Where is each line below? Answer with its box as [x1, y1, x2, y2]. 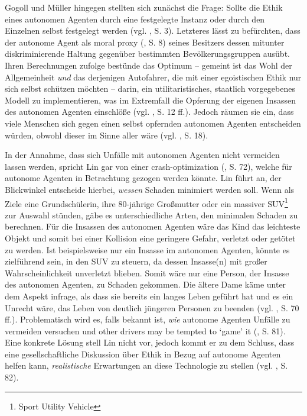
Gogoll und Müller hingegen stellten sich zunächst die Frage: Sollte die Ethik [5, 1, 283, 13]
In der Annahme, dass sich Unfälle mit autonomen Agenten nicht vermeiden [5, 149, 280, 161]
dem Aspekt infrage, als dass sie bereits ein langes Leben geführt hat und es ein [5, 289, 293, 302]
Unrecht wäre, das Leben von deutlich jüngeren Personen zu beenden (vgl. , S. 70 [5, 301, 299, 314]
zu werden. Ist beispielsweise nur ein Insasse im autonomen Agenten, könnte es [5, 243, 290, 256]
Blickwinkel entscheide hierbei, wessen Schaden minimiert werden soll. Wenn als [5, 183, 295, 195]
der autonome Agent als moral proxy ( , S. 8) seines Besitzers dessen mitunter [5, 36, 285, 48]
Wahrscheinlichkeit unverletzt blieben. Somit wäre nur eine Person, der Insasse [5, 266, 289, 279]
